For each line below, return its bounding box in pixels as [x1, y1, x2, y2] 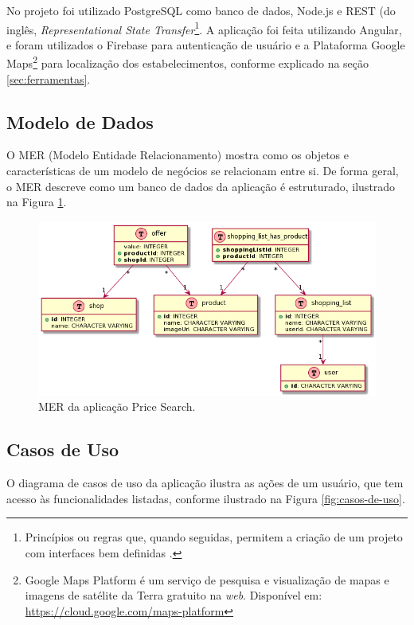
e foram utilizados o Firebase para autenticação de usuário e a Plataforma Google [6, 36, 405, 53]
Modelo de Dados [6, 109, 154, 134]
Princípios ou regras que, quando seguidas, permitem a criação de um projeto [25, 529, 403, 545]
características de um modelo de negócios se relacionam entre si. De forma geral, [6, 162, 399, 179]
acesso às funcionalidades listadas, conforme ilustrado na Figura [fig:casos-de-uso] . [6, 490, 405, 506]
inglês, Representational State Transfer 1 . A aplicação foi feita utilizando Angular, [6, 18, 402, 37]
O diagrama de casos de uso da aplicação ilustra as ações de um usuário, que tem [6, 475, 404, 491]
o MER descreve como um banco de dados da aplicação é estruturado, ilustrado [6, 178, 396, 194]
